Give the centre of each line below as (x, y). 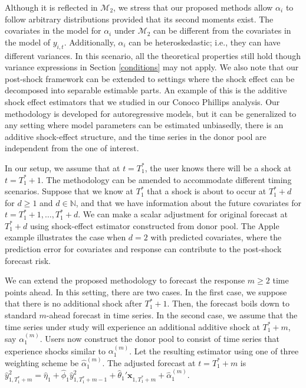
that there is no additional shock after (73, 303)
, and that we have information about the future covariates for (188, 202)
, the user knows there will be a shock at (218, 167)
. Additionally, (90, 42)
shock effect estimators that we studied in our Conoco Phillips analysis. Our (142, 101)
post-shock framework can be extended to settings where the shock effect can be (150, 78)
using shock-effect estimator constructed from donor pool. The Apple (154, 225)
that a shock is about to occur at (207, 191)
